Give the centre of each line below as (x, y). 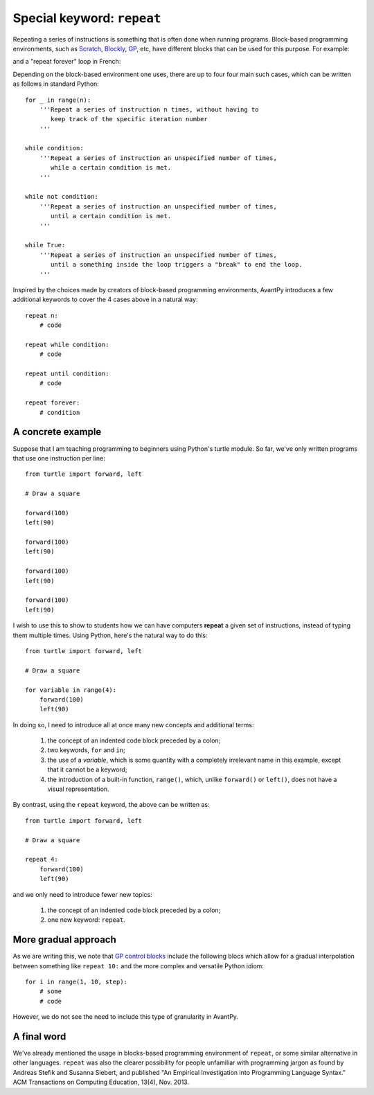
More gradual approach (65, 940)
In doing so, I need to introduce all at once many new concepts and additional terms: (133, 724)
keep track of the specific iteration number (129, 119)
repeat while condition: (67, 344)
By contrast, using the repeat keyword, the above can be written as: (111, 805)
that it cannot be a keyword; (87, 769)
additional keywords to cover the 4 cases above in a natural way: (105, 300)
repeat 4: (42, 860)
